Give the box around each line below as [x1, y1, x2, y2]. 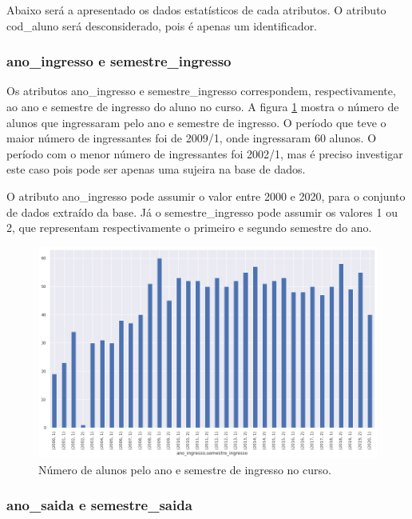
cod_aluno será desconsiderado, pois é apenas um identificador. [6, 17, 318, 34]
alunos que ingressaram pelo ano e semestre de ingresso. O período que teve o [6, 114, 386, 130]
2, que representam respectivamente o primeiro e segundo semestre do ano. [6, 219, 372, 236]
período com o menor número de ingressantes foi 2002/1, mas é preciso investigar [6, 145, 403, 162]
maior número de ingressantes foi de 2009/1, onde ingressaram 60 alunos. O [6, 130, 377, 146]
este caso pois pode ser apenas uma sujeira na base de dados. [6, 161, 306, 178]
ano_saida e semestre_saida [6, 495, 192, 515]
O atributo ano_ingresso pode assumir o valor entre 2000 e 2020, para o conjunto [6, 187, 406, 204]
